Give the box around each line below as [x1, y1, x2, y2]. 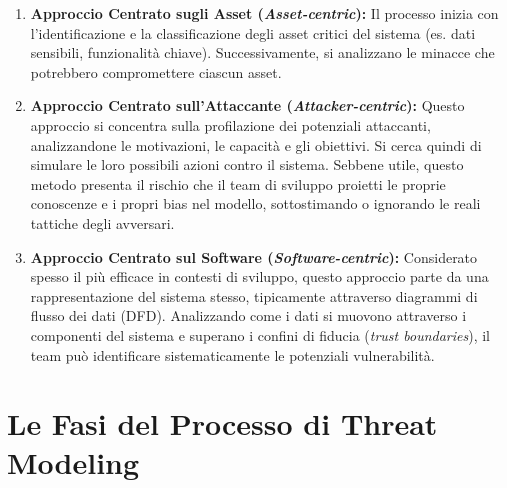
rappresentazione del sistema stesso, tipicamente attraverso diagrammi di [30, 285, 478, 306]
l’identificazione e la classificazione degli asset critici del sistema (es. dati [30, 22, 476, 43]
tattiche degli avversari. [30, 212, 175, 233]
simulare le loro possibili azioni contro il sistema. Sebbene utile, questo [30, 154, 464, 175]
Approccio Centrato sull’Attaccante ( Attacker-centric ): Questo [30, 95, 465, 116]
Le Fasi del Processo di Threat [7, 403, 438, 444]
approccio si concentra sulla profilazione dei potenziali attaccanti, [30, 114, 431, 135]
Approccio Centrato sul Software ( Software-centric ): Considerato [30, 246, 478, 267]
